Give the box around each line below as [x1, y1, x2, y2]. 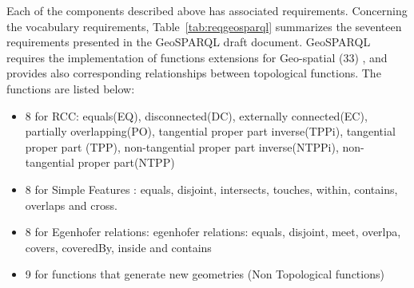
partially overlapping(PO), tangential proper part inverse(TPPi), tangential [25, 123, 396, 140]
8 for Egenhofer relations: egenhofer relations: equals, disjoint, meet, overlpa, [25, 223, 401, 240]
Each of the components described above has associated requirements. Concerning [6, 2, 408, 18]
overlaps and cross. [25, 196, 117, 213]
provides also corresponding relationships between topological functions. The [6, 65, 381, 81]
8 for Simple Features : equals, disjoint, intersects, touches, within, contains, [25, 180, 398, 197]
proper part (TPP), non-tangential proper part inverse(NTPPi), [25, 138, 339, 155]
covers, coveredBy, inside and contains [25, 239, 212, 255]
